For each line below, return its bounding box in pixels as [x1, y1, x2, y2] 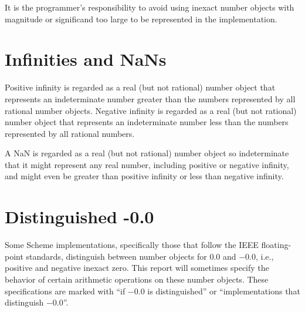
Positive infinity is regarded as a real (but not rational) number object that [5, 81, 276, 93]
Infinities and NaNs [5, 47, 167, 71]
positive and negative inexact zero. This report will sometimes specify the [5, 261, 269, 274]
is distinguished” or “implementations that [147, 284, 300, 297]
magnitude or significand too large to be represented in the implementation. [5, 12, 277, 25]
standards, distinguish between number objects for [26, 250, 207, 262]
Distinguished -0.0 [5, 204, 154, 229]
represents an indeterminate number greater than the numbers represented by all [5, 92, 296, 105]
